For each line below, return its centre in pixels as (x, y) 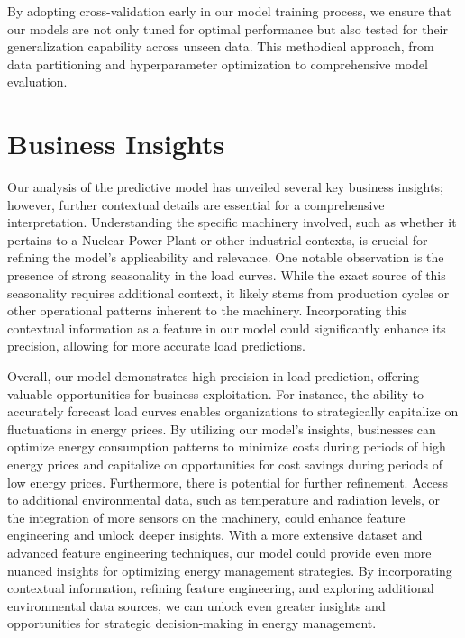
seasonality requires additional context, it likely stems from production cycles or (228, 292)
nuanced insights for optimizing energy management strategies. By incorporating (230, 570)
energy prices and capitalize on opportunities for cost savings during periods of (225, 464)
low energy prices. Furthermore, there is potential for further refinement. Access (228, 482)
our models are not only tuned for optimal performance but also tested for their (228, 28)
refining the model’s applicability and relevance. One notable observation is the (226, 257)
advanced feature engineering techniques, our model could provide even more (219, 552)
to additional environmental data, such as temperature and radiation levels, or (223, 500)
